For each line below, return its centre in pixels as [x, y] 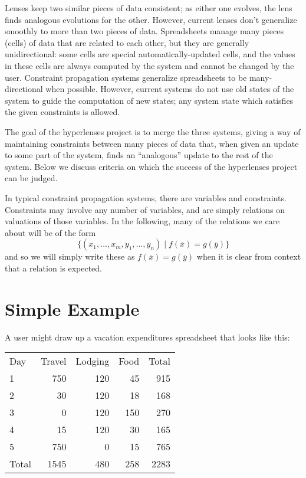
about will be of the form [50, 232]
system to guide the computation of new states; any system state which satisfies [149, 100]
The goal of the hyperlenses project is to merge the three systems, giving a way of [153, 131]
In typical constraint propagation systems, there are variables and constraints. [146, 197]
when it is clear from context [249, 256]
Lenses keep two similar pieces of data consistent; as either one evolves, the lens [149, 8]
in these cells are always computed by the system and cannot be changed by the [149, 65]
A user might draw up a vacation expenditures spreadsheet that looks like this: [147, 337]
